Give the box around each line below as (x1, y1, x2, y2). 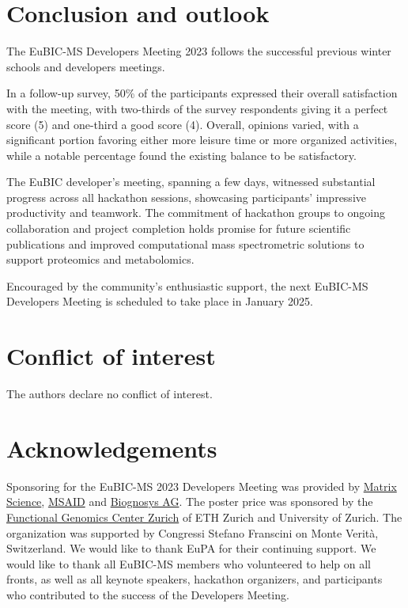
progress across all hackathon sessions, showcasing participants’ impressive (6, 188, 366, 205)
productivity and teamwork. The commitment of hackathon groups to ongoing (6, 204, 385, 221)
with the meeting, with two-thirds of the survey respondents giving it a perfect (6, 100, 388, 116)
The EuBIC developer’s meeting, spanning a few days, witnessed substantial (6, 173, 376, 190)
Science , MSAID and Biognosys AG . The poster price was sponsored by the (6, 493, 373, 510)
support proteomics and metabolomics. (6, 251, 195, 268)
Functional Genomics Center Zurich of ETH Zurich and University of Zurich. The (6, 509, 402, 526)
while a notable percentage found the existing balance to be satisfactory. (6, 146, 357, 163)
